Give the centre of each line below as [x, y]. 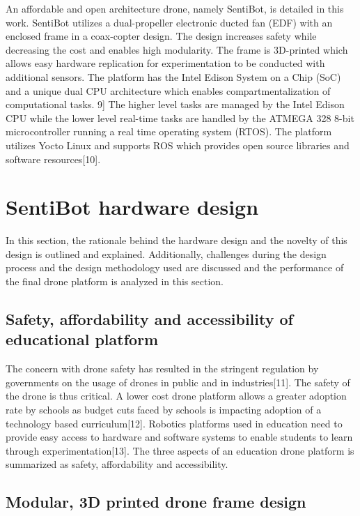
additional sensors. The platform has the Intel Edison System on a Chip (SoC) [173, 76]
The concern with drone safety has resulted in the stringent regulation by [162, 369]
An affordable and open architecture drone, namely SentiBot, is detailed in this [175, 8]
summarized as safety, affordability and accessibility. [117, 464]
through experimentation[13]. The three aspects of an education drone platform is [180, 450]
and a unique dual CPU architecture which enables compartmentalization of [168, 90]
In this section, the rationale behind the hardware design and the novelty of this [177, 240]
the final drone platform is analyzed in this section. [115, 281]
